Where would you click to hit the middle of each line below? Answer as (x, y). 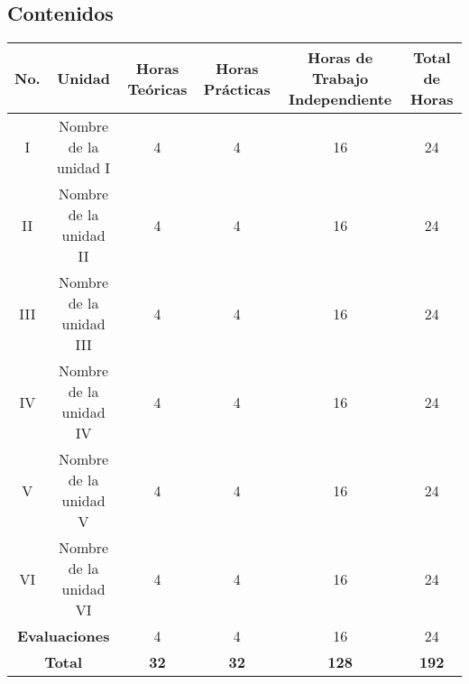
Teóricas (157, 88)
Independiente (340, 99)
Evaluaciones (64, 636)
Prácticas (237, 88)
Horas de (340, 58)
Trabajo (340, 79)
